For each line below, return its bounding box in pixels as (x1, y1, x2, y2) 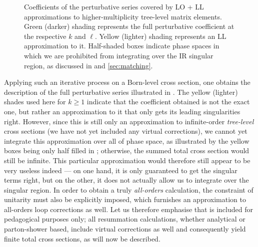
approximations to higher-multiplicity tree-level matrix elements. (24, 11, 222, 21)
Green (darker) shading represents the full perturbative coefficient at (24, 21, 234, 31)
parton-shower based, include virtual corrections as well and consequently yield (4, 224, 246, 234)
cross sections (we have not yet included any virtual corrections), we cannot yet (4, 126, 247, 136)
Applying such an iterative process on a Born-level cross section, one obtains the (4, 77, 250, 87)
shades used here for (4, 96, 66, 107)
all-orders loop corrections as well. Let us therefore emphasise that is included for (4, 204, 253, 214)
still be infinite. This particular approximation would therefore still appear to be (4, 155, 250, 165)
